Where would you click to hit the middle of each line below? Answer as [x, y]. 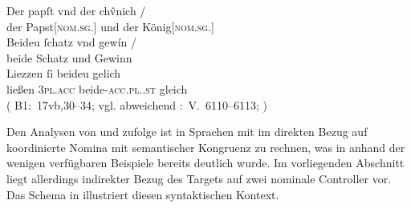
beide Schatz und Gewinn [69, 57]
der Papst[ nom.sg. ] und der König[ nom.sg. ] [110, 26]
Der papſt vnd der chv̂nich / [76, 10]
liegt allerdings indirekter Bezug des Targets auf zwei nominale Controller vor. [199, 178]
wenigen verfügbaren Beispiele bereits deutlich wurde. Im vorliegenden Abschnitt [205, 163]
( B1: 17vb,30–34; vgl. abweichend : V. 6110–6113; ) [137, 104]
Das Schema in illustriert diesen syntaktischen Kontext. [143, 194]
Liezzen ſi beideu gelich [64, 73]
